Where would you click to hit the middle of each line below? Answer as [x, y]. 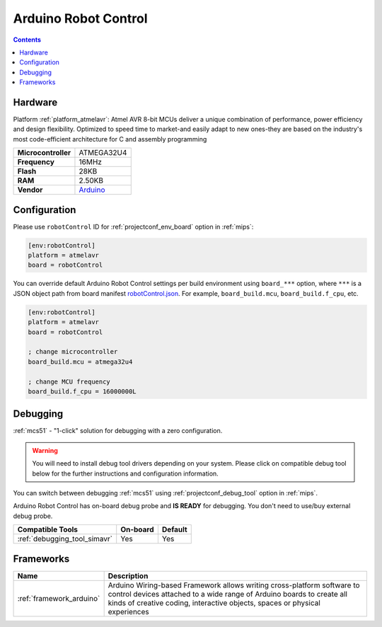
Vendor [30, 190]
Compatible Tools [47, 529]
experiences [128, 611]
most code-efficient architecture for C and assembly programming [110, 139]
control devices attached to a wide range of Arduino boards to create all [228, 594]
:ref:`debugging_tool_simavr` [65, 539]
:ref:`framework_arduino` [59, 598]
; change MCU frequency [69, 381]
